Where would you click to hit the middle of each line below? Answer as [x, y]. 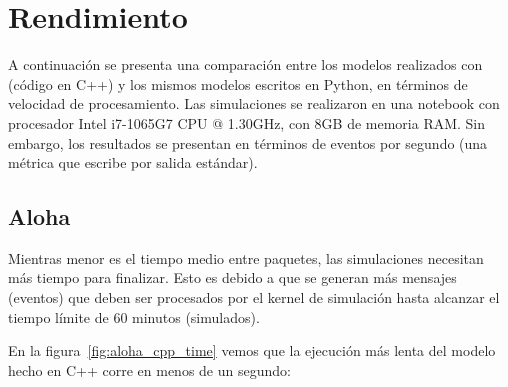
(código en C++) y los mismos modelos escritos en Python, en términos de [238, 83]
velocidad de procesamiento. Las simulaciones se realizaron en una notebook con [254, 103]
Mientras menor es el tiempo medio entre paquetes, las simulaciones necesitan [246, 257]
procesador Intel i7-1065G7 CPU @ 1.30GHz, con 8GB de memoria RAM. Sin [247, 122]
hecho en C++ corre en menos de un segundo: [149, 369]
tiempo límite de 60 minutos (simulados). [134, 316]
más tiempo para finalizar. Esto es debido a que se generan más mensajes [232, 277]
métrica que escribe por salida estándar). [133, 162]
